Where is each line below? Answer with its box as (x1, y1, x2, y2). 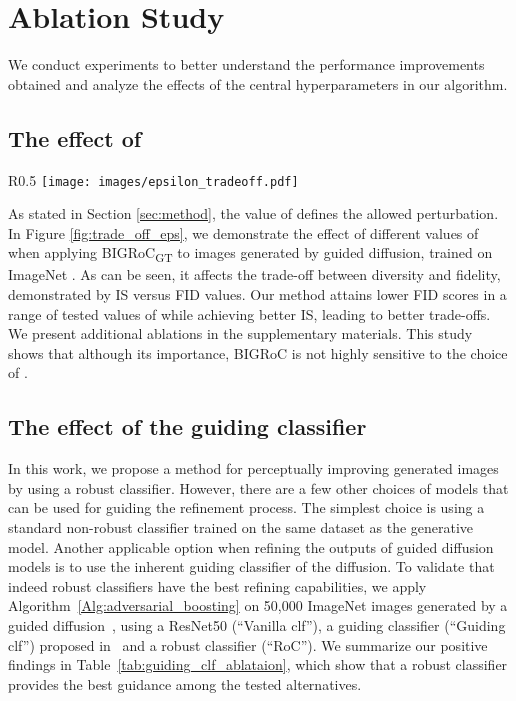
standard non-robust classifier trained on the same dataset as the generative (8, 517, 474, 538)
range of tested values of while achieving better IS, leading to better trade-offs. (8, 303, 491, 324)
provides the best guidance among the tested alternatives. (8, 673, 362, 694)
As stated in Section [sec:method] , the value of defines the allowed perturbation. (8, 203, 499, 224)
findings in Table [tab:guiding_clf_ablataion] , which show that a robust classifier (8, 654, 508, 675)
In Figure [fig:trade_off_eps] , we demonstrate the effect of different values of (8, 222, 479, 243)
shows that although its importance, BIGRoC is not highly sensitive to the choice (8, 342, 508, 363)
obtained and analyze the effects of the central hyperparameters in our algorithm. (8, 73, 508, 94)
